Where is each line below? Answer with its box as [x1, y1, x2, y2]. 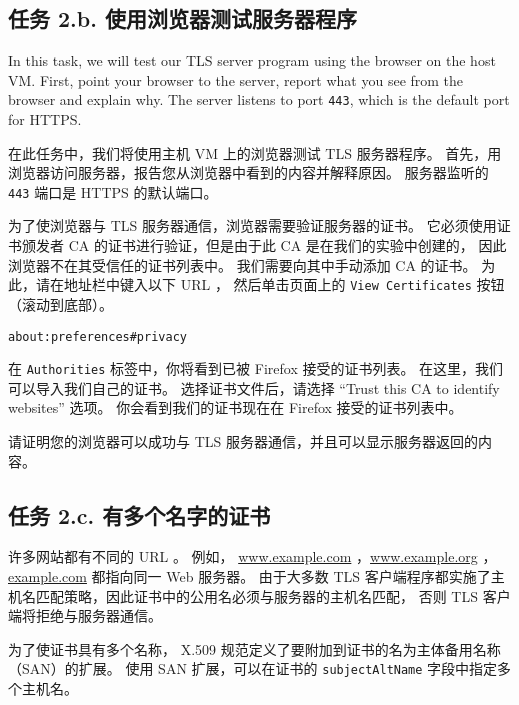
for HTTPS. [8, 109, 82, 130]
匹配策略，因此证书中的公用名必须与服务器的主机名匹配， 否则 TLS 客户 [35, 585, 511, 606]
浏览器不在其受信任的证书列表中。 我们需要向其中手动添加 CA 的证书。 [8, 254, 477, 275]
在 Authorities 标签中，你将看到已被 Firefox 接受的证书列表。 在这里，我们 [8, 358, 504, 379]
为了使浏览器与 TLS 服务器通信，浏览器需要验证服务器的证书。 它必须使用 [8, 215, 497, 236]
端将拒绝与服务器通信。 [8, 605, 162, 626]
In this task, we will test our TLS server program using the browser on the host [8, 50, 496, 71]
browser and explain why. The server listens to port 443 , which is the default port [8, 89, 510, 110]
